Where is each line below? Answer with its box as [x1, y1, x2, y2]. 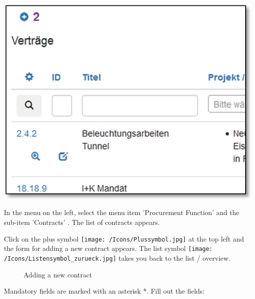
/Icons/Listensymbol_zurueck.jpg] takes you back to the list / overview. [4, 252, 230, 263]
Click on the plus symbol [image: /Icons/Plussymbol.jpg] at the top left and [4, 233, 244, 244]
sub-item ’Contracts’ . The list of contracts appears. [4, 217, 160, 227]
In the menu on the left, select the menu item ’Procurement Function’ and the [4, 207, 239, 217]
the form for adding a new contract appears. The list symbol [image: [4, 243, 213, 253]
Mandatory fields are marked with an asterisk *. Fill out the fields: [4, 286, 205, 296]
